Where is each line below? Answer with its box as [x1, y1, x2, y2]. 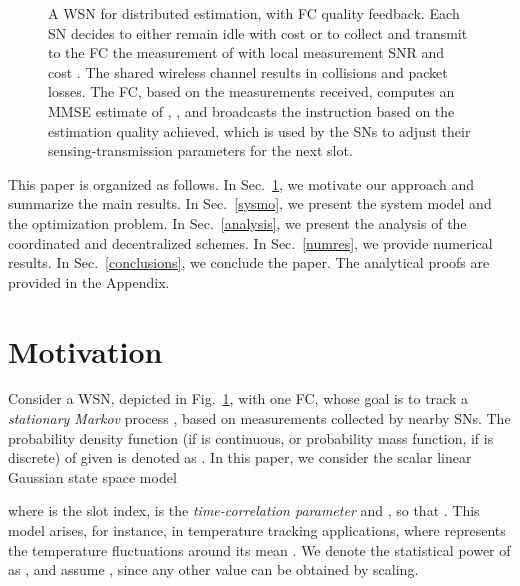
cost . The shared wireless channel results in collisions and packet [48, 61, 448, 82]
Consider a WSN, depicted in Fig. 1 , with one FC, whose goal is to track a [8, 388, 468, 409]
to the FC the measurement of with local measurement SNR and [48, 42, 445, 63]
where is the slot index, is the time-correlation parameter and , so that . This [8, 500, 480, 521]
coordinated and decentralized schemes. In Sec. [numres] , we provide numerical [8, 232, 493, 253]
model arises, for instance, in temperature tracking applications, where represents [8, 520, 506, 540]
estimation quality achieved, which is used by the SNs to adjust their [48, 120, 471, 141]
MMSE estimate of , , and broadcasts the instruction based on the [48, 100, 455, 121]
